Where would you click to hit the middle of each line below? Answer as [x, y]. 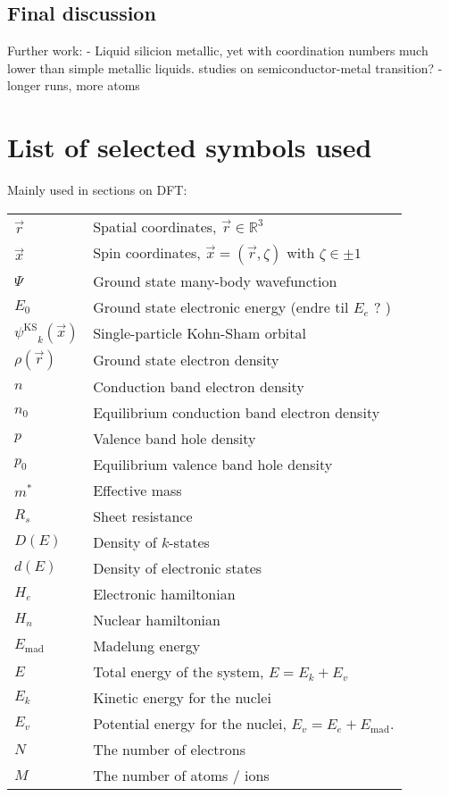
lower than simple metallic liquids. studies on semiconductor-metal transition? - [225, 67]
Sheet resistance [143, 516]
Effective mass [137, 490]
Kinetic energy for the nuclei [182, 697]
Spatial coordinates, [155, 226]
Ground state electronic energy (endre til [221, 306]
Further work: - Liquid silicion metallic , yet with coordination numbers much [218, 50]
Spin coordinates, [147, 252]
